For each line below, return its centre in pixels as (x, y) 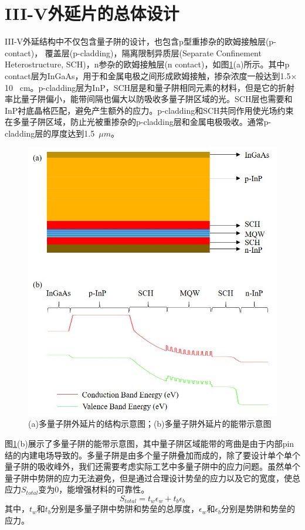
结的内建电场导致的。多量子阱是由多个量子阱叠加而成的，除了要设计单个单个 (152, 455)
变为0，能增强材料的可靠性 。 (94, 489)
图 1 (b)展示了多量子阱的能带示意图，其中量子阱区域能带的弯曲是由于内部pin (150, 443)
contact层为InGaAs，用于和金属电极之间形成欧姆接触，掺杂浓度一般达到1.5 (148, 75)
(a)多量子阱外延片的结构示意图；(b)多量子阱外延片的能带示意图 (150, 424)
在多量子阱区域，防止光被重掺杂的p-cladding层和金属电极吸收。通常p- (138, 122)
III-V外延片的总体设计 (92, 13)
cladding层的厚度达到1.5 (50, 133)
